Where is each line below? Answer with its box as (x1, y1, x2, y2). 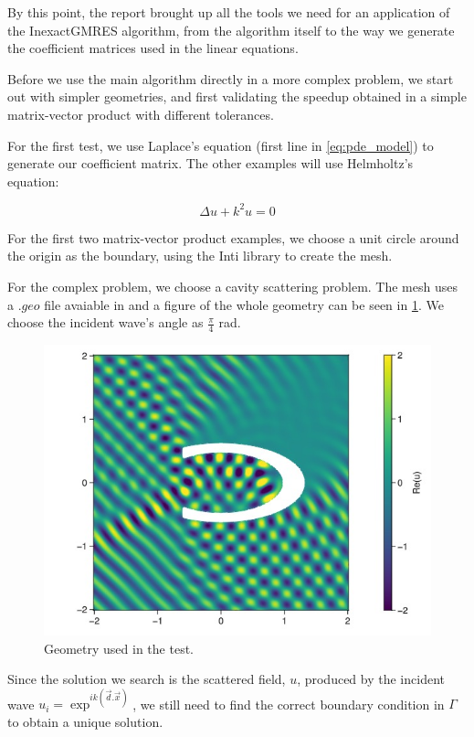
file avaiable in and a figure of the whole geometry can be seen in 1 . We (44, 294, 444, 314)
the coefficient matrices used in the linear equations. (7, 38, 299, 58)
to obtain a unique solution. (7, 711, 163, 731)
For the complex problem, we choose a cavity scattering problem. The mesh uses (7, 277, 458, 296)
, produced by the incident (297, 669, 445, 689)
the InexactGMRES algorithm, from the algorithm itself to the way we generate (7, 20, 455, 39)
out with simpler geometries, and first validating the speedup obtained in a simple (7, 87, 467, 106)
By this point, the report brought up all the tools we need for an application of (7, 3, 450, 21)
